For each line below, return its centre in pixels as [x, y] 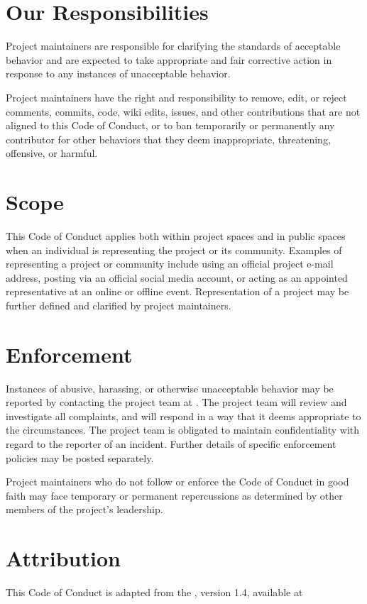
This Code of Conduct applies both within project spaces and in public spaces [176, 236]
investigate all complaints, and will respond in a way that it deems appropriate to [183, 416]
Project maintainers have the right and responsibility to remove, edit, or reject [176, 97]
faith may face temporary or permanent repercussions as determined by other [174, 495]
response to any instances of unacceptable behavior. [118, 73]
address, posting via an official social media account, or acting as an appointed [177, 277]
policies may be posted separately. [80, 457]
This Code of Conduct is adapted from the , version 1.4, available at [154, 592]
